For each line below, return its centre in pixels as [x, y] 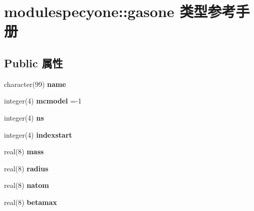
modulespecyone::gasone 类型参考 [120, 11]
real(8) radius [26, 168]
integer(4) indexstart [38, 134]
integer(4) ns [24, 117]
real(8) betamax [31, 202]
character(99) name [35, 84]
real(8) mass [24, 151]
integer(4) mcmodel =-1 [43, 101]
